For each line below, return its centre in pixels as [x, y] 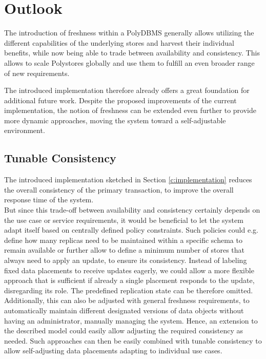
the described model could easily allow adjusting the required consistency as [124, 330]
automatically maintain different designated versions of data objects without [124, 310]
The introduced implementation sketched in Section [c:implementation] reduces [128, 179]
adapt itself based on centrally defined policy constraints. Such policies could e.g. [131, 230]
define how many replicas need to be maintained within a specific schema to [123, 240]
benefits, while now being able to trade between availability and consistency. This [132, 53]
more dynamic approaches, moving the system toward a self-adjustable [115, 120]
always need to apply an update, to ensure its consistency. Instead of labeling [126, 260]
